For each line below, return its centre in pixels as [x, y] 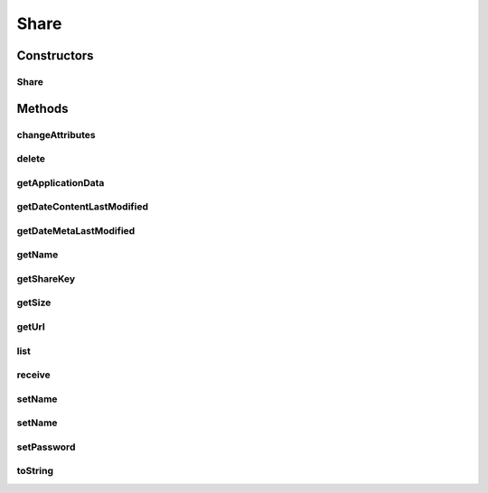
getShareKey [46, 278]
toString [35, 471]
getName [38, 255]
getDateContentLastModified [83, 207]
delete [31, 159]
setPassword [46, 447]
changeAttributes [56, 135]
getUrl [31, 327]
